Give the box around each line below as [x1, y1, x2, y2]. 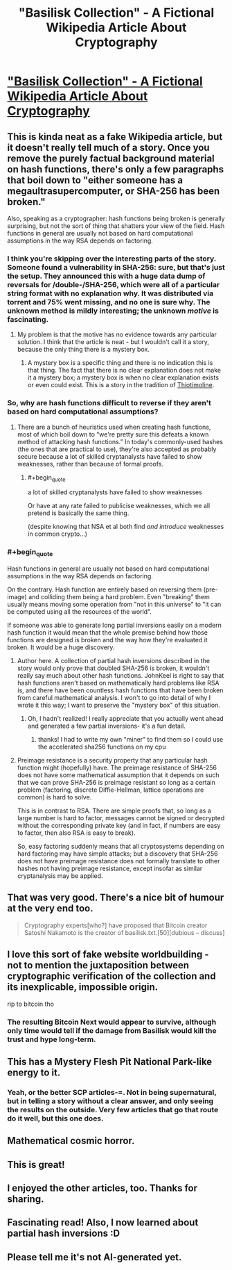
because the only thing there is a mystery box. [17, 345, 150, 354]
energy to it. [7, 1066, 61, 1078]
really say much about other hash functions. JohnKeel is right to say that [17, 671, 224, 679]
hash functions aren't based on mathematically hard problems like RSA [17, 678, 220, 687]
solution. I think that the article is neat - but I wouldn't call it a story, [17, 338, 210, 346]
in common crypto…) [27, 530, 88, 538]
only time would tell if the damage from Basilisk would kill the [7, 1025, 217, 1035]
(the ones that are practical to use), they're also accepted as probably [17, 445, 217, 453]
